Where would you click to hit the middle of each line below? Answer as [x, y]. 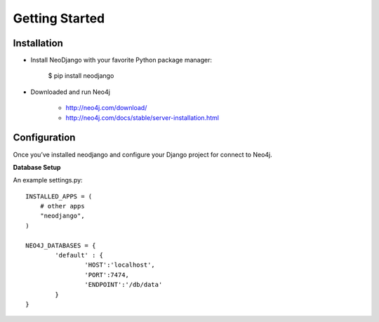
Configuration [44, 138]
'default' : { [79, 255]
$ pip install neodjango [81, 76]
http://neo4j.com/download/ [106, 108]
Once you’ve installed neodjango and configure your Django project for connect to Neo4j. [143, 154]
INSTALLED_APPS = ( [59, 196]
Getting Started [59, 18]
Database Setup [37, 167]
